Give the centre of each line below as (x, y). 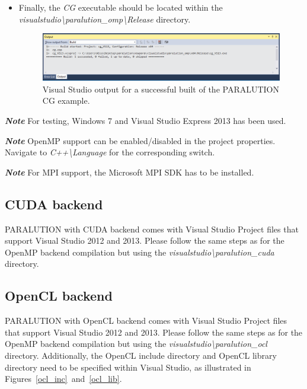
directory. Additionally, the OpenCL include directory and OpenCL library (141, 355)
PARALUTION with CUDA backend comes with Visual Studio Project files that (152, 229)
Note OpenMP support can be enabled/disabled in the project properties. (140, 140)
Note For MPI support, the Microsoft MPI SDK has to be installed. (129, 172)
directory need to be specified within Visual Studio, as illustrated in (128, 367)
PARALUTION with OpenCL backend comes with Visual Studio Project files (146, 321)
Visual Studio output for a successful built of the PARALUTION (161, 89)
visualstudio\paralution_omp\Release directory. (105, 19)
